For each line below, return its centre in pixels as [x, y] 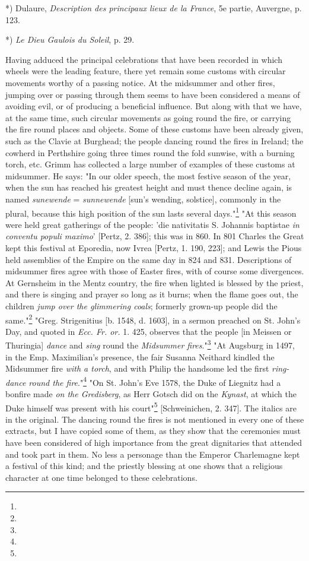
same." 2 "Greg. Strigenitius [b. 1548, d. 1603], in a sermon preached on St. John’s [153, 319]
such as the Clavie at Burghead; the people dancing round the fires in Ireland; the [154, 140]
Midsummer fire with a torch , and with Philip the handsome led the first [137, 368]
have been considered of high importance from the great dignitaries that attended [154, 443]
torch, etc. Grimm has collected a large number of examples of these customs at [150, 164]
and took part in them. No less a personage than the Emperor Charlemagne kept [153, 454]
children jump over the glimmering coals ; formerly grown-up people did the [141, 305]
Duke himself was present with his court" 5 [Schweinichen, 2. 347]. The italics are [151, 407]
